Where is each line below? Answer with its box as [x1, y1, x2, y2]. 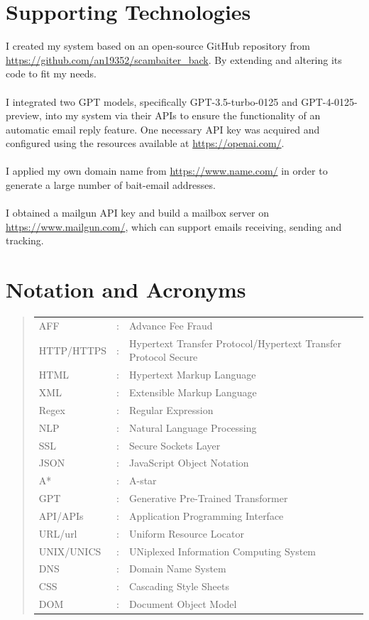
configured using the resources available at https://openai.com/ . [6, 136, 285, 151]
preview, [6, 108, 42, 123]
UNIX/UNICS [38, 543, 101, 558]
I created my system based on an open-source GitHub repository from [6, 38, 310, 53]
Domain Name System [129, 561, 226, 576]
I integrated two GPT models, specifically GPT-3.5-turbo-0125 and [6, 94, 298, 109]
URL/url [38, 526, 77, 540]
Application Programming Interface [129, 508, 284, 523]
